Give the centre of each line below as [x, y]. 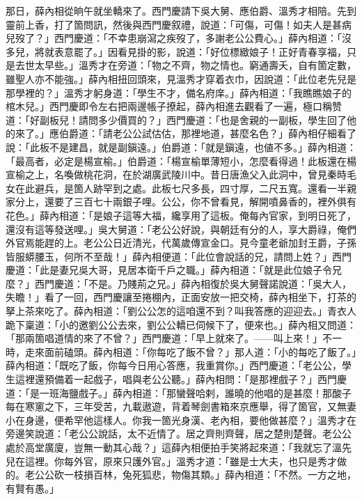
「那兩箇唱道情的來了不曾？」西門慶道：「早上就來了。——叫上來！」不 [169, 338]
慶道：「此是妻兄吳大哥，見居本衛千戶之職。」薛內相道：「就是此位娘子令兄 [174, 270]
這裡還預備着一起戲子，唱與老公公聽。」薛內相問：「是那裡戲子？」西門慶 [181, 379]
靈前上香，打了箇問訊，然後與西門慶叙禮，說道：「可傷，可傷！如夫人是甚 [174, 24]
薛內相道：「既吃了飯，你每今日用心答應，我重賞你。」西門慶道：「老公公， [174, 365]
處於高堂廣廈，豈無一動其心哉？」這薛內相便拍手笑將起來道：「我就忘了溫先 [179, 447]
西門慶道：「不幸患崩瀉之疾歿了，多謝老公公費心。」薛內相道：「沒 [203, 38]
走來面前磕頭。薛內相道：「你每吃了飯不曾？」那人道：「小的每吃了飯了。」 [190, 351]
